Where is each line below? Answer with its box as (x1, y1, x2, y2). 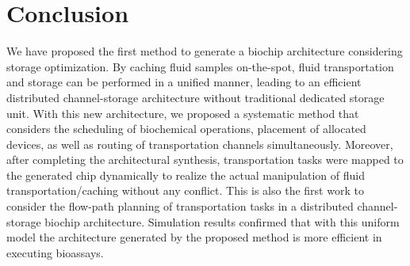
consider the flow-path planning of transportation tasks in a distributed (6, 198, 354, 215)
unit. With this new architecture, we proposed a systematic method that (6, 104, 359, 121)
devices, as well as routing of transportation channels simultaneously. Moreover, (6, 135, 393, 152)
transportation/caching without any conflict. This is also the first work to (6, 182, 364, 199)
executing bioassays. (6, 244, 104, 260)
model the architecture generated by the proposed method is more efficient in (6, 229, 382, 245)
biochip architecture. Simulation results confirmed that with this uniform (44, 213, 400, 230)
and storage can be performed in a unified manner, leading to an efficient (6, 74, 362, 90)
